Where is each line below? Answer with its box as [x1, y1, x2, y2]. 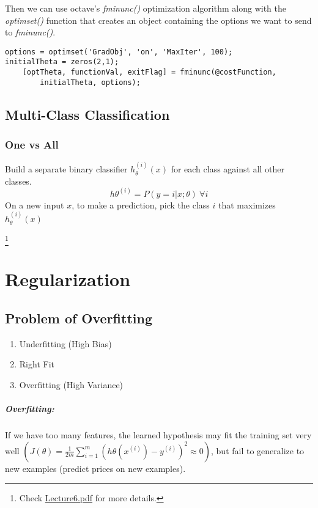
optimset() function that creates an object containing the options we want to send [5, 13, 312, 26]
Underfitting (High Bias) [19, 337, 112, 350]
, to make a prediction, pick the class [72, 198, 210, 211]
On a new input [5, 198, 64, 211]
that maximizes [218, 198, 276, 211]
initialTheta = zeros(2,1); [5, 57, 119, 67]
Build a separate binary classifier [5, 163, 128, 175]
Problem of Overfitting [5, 308, 152, 327]
